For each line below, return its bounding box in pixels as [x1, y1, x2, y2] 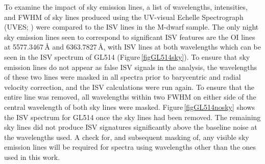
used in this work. [4, 151, 60, 162]
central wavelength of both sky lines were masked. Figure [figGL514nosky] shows [4, 101, 255, 112]
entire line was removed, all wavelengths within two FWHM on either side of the [4, 91, 256, 102]
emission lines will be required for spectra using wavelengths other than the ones [4, 142, 256, 152]
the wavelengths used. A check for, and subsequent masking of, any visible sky [4, 131, 249, 142]
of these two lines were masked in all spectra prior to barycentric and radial [4, 72, 241, 82]
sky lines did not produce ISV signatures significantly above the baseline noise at [4, 122, 257, 132]
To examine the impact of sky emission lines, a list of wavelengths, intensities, [4, 2, 248, 12]
